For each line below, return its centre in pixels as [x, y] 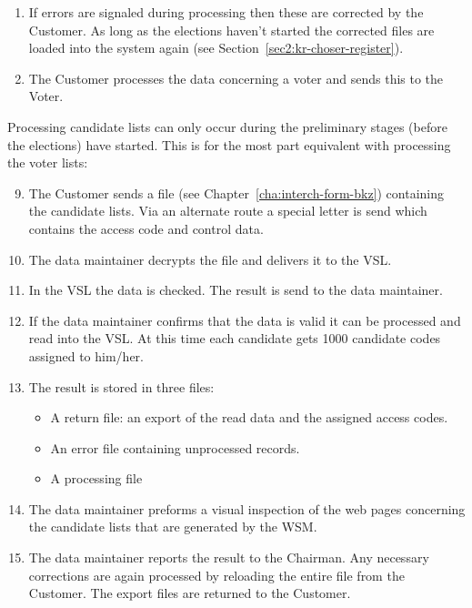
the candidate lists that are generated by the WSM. [173, 527]
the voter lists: [48, 162]
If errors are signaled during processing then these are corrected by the [226, 12]
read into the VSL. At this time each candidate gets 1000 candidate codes [235, 338]
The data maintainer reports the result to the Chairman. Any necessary [229, 557]
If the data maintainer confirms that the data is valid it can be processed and [245, 320]
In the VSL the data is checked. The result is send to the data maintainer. [236, 290]
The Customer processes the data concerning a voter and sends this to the [236, 78]
